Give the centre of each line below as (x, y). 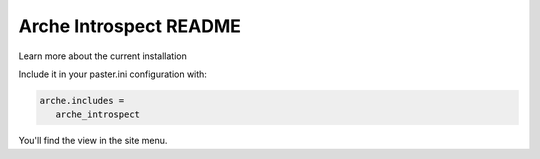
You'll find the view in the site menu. (93, 141)
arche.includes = (82, 100)
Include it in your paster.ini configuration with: (112, 74)
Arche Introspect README (130, 26)
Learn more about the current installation (102, 56)
